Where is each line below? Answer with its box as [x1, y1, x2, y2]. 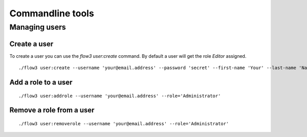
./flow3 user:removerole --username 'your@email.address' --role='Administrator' [18, 121, 229, 126]
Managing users [9, 22, 66, 32]
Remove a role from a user [9, 106, 95, 115]
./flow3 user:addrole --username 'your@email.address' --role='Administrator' [18, 93, 221, 99]
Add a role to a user [9, 78, 73, 86]
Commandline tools [9, 8, 94, 19]
